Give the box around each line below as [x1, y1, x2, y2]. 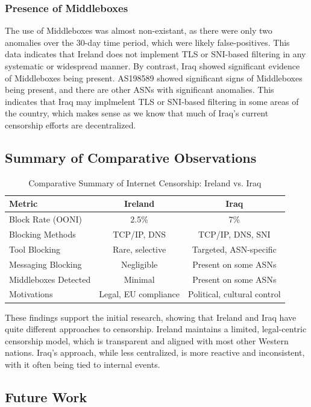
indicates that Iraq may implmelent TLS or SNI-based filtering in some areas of [5, 95, 299, 107]
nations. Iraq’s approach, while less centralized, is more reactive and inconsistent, [5, 346, 305, 359]
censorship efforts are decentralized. [5, 118, 136, 131]
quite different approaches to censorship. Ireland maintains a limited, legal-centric [5, 323, 307, 335]
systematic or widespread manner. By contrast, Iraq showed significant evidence [5, 60, 300, 72]
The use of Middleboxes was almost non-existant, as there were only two [5, 24, 272, 37]
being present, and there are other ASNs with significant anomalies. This [5, 83, 274, 96]
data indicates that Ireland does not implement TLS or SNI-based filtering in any [5, 48, 306, 60]
